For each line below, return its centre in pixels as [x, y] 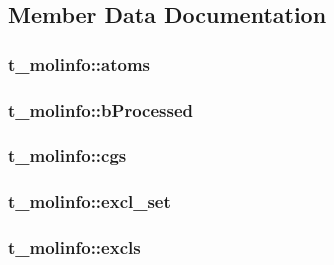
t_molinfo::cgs [67, 155]
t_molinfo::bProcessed [100, 109]
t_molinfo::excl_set [89, 201]
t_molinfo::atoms [79, 63]
